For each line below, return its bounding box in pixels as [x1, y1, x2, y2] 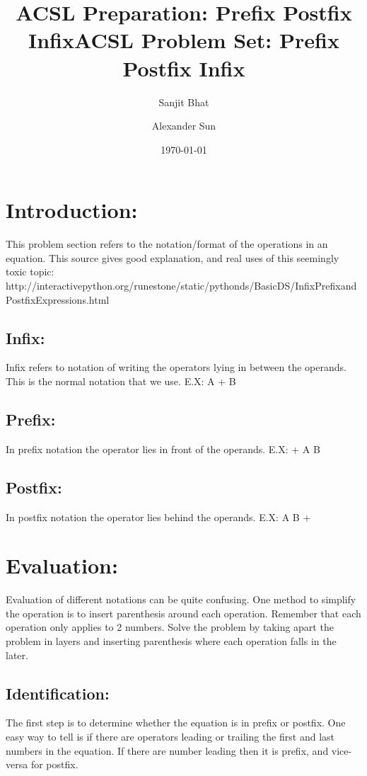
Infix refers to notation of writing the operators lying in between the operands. [6, 360, 346, 375]
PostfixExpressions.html [6, 292, 110, 307]
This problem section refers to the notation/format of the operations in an [6, 236, 328, 251]
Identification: [6, 682, 110, 704]
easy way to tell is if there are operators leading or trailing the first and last [6, 729, 334, 744]
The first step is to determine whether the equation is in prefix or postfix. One [6, 715, 346, 730]
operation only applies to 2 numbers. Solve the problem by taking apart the [6, 620, 334, 634]
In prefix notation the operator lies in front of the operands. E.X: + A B [6, 441, 320, 456]
